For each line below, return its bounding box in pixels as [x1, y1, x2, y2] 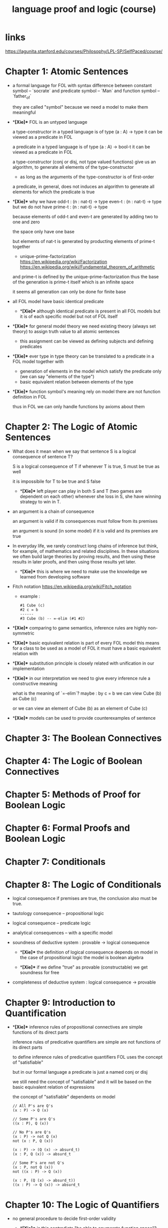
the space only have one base [12, 228, 75, 234]
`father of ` [12, 93, 31, 100]
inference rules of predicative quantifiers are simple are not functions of [12, 1039, 161, 1045]
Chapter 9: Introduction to [5, 997, 116, 1008]
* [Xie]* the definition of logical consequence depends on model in [19, 949, 158, 955]
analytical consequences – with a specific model [12, 930, 112, 936]
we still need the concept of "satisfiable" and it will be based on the [12, 1079, 151, 1085]
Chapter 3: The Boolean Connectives [5, 732, 162, 744]
